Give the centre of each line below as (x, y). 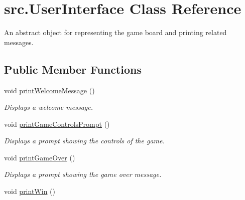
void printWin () (30, 191)
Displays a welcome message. (48, 107)
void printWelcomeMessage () (49, 90)
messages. (19, 42)
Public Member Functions (73, 69)
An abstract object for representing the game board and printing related (115, 32)
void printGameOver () (40, 157)
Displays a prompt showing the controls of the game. (84, 141)
